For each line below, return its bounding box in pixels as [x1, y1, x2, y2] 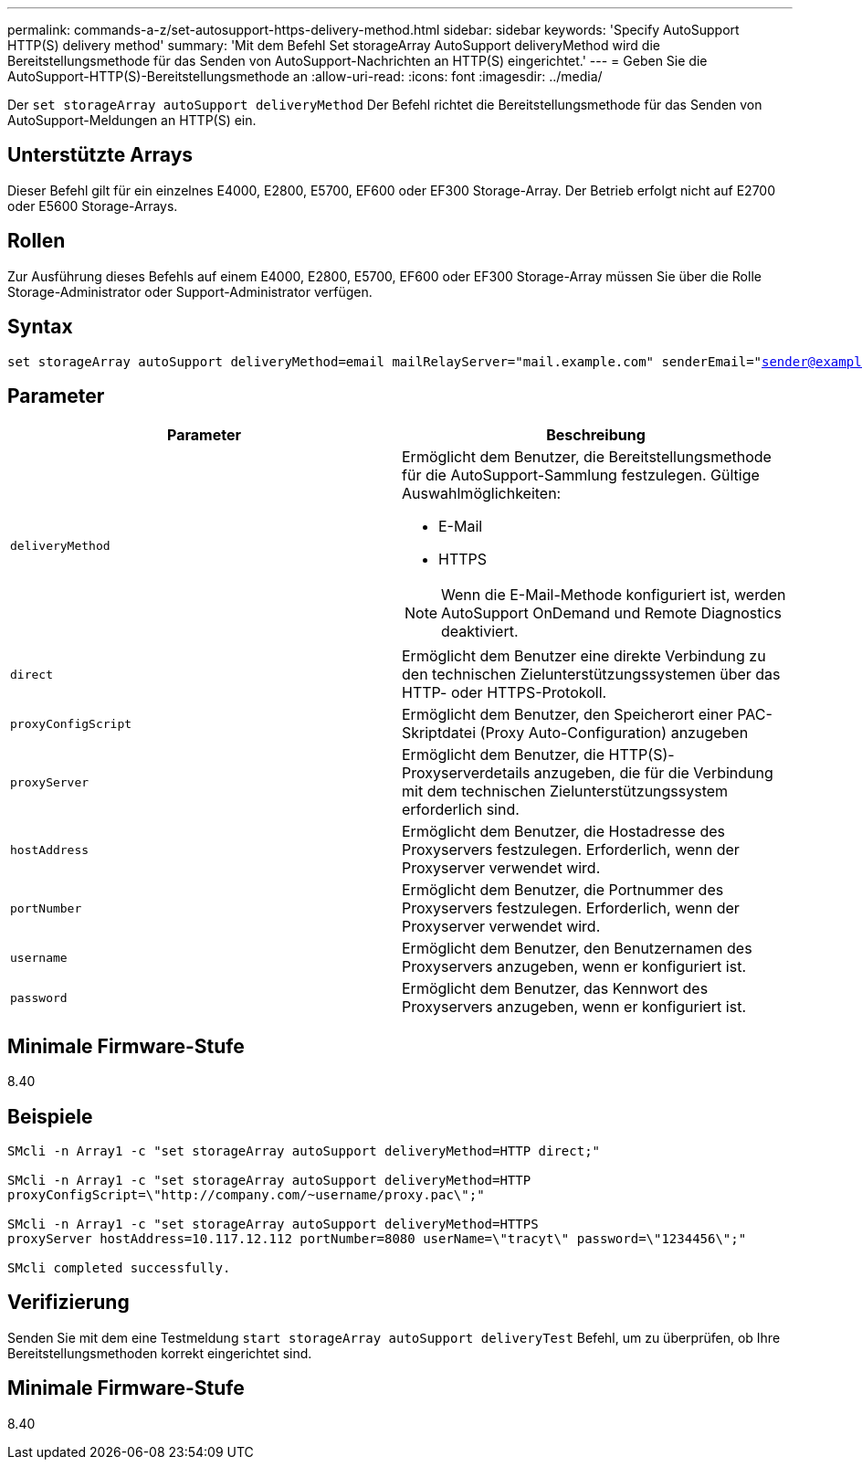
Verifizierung [7, 1291, 130, 1314]
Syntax [7, 315, 73, 339]
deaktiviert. [441, 622, 519, 641]
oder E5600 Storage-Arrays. [7, 197, 178, 214]
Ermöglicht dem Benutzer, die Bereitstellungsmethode [402, 448, 772, 467]
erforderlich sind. [402, 800, 520, 819]
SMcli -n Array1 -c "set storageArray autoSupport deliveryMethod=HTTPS [7, 1217, 539, 1232]
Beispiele [7, 1104, 93, 1128]
